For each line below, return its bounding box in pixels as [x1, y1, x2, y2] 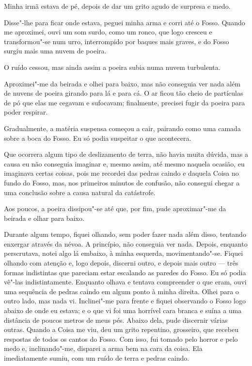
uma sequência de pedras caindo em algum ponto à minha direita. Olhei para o [4, 286, 239, 296]
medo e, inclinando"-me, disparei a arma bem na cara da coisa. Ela [4, 343, 203, 353]
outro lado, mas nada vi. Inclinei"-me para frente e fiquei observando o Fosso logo [4, 296, 246, 306]
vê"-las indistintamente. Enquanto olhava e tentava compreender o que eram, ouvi [4, 277, 247, 287]
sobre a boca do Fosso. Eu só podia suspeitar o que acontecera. [4, 133, 191, 143]
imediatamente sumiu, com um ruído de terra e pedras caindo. [4, 353, 189, 363]
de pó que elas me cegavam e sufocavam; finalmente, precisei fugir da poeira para [4, 97, 245, 107]
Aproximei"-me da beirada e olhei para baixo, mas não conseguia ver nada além [4, 78, 241, 88]
